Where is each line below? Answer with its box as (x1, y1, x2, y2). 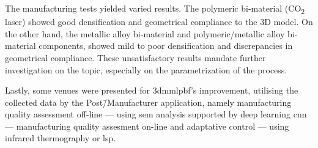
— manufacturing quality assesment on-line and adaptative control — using (5, 119, 289, 132)
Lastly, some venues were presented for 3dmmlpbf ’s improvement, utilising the (5, 84, 298, 97)
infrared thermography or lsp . (5, 131, 116, 144)
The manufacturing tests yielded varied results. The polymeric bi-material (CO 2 (5, 2, 305, 16)
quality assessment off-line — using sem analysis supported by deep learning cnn (5, 108, 307, 120)
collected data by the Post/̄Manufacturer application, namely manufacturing (5, 95, 292, 108)
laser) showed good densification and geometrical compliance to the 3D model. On (5, 15, 313, 28)
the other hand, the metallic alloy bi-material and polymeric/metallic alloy (5, 27, 285, 40)
